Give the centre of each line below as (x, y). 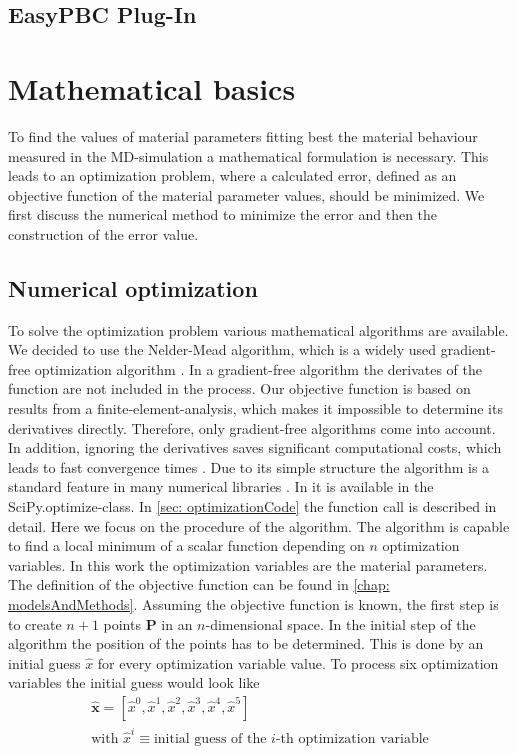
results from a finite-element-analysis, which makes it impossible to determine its (255, 408)
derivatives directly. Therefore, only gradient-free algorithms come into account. (252, 427)
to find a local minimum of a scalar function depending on (186, 545)
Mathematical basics (152, 87)
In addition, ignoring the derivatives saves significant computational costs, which (255, 447)
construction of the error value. (103, 233)
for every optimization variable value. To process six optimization (298, 662)
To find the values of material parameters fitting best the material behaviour (243, 135)
